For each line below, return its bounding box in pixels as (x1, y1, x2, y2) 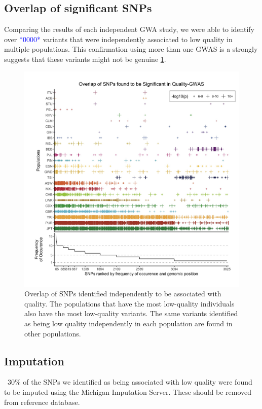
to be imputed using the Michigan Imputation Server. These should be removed (4, 386, 252, 397)
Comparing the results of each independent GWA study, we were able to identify (4, 24, 254, 35)
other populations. (24, 328, 81, 338)
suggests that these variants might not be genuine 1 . (4, 53, 166, 64)
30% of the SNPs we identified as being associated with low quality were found (7, 377, 252, 387)
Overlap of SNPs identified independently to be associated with (24, 288, 221, 299)
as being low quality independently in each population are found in (24, 318, 233, 328)
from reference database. (4, 396, 80, 407)
